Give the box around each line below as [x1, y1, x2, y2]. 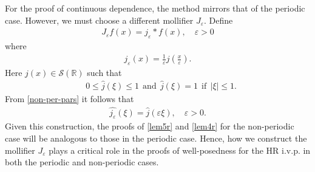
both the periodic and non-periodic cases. [5, 156, 159, 168]
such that [87, 66, 122, 78]
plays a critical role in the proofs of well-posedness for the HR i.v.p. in [49, 143, 311, 156]
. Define [204, 13, 233, 26]
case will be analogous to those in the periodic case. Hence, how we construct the [5, 132, 307, 145]
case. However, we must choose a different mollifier [5, 13, 194, 26]
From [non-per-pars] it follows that [5, 92, 134, 105]
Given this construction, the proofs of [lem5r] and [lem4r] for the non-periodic [5, 120, 294, 132]
